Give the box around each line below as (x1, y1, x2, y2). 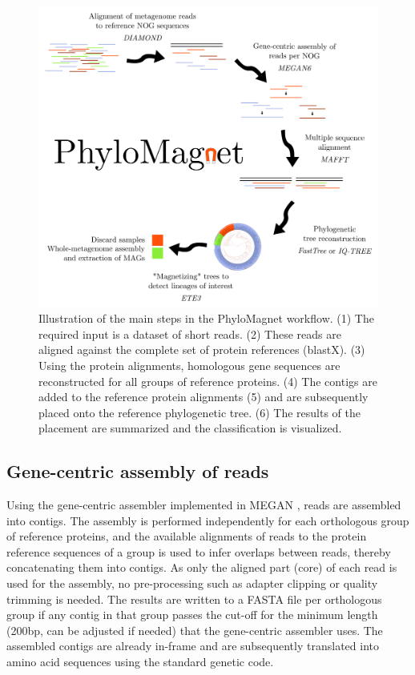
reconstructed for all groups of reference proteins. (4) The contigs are (38, 372, 377, 389)
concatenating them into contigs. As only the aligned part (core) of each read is (6, 559, 397, 576)
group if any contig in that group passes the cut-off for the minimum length (6, 606, 378, 623)
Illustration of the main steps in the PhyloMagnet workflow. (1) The (38, 310, 374, 327)
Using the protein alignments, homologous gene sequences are (38, 356, 340, 373)
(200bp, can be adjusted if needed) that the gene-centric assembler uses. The (6, 621, 383, 638)
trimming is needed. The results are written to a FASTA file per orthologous (6, 590, 382, 607)
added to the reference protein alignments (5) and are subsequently (38, 388, 369, 405)
